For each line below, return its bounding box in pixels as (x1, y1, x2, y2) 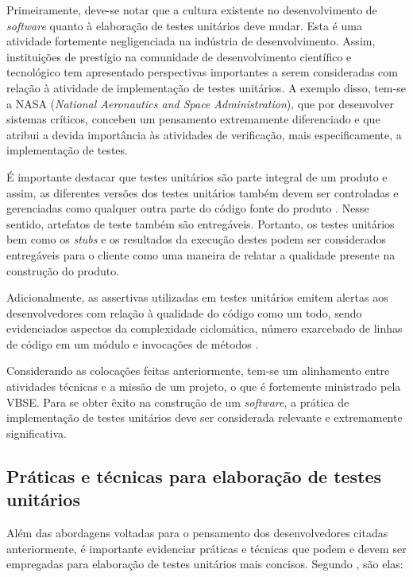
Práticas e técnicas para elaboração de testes (6, 463, 382, 488)
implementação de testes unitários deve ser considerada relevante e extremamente (6, 409, 403, 426)
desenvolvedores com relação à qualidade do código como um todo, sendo (6, 304, 362, 321)
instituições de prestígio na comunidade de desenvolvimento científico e (6, 48, 352, 64)
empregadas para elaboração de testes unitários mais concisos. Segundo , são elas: (6, 556, 403, 572)
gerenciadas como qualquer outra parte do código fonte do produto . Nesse (6, 200, 369, 216)
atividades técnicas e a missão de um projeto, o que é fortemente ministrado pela (6, 378, 401, 395)
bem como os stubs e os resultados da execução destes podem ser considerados (6, 231, 386, 248)
